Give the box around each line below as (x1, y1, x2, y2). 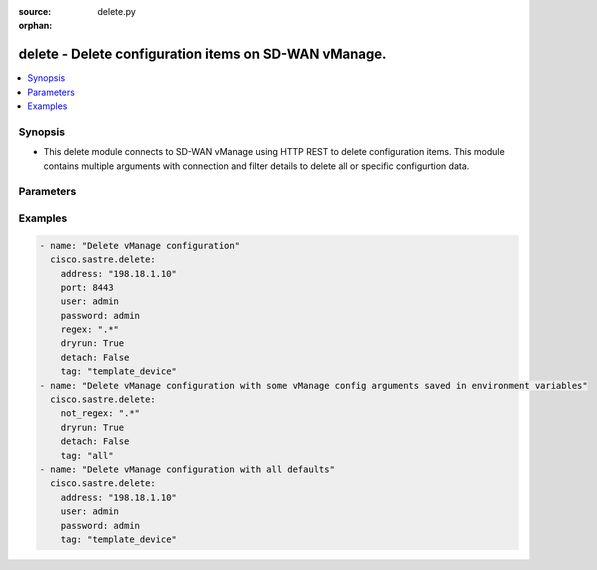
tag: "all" (60, 450, 114, 461)
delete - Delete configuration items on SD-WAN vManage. (18, 46, 387, 63)
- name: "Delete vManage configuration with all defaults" (39, 463, 335, 475)
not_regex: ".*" (60, 408, 140, 419)
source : (18, 6, 52, 17)
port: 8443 (60, 281, 114, 293)
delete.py (97, 6, 137, 17)
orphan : (18, 20, 53, 32)
